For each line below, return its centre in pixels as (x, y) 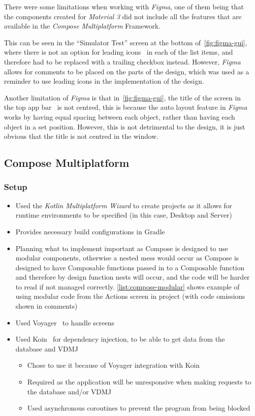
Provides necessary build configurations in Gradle (90, 231)
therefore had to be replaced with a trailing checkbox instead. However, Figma (122, 61)
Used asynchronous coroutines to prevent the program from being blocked (139, 408)
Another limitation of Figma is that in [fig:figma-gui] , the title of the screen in (122, 97)
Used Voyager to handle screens (65, 322)
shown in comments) (47, 306)
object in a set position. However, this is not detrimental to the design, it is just (125, 126)
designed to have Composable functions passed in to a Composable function (130, 267)
